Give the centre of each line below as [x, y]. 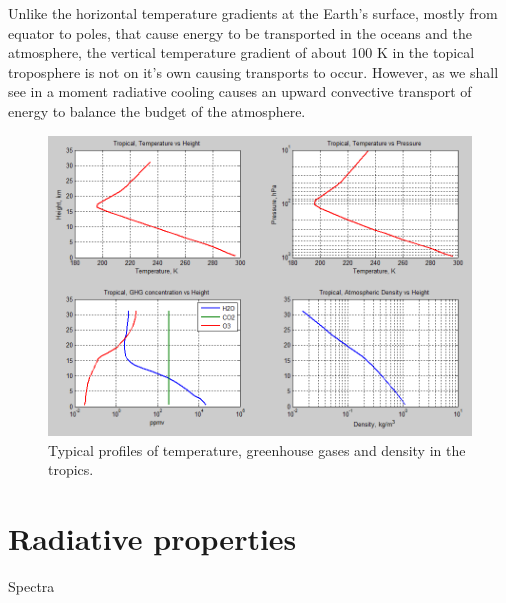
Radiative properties [152, 537]
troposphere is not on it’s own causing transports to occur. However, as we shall [253, 71]
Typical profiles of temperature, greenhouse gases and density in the [257, 449]
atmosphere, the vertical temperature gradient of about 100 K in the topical [241, 52]
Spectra [31, 585]
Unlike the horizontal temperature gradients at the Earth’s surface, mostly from [253, 13]
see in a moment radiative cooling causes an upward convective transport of [240, 91]
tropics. [71, 469]
